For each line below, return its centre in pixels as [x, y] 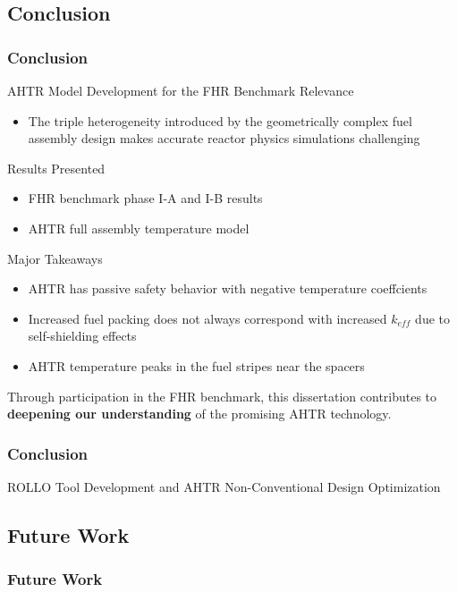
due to [432, 318]
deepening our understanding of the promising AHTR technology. [199, 414]
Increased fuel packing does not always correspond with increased [207, 318]
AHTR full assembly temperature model [139, 228]
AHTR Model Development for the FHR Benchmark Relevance [181, 90]
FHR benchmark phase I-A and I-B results [145, 198]
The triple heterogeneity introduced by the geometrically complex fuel [220, 120]
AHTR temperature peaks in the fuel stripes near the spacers [196, 365]
